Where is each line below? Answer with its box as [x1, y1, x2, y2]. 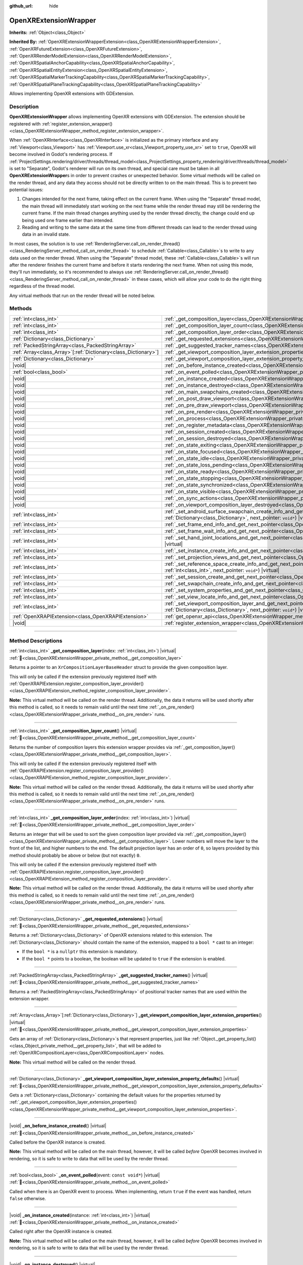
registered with [9, 120, 41, 126]
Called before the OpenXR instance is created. [9, 1139, 106, 1145]
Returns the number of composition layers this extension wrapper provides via [9, 744, 173, 750]
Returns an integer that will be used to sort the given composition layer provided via [9, 831, 184, 837]
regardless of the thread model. [9, 283, 75, 289]
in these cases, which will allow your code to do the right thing [131, 276, 262, 282]
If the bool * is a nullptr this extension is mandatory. [22, 949, 138, 955]
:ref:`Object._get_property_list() [191, 1035, 257, 1042]
